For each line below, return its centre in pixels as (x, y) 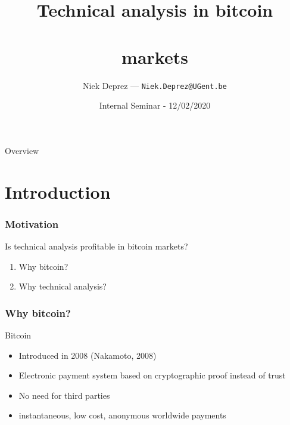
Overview (22, 150)
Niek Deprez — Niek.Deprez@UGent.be (155, 85)
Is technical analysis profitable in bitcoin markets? (96, 246)
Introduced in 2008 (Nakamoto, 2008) (88, 355)
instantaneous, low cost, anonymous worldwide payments (122, 415)
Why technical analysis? (63, 286)
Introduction (58, 191)
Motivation (32, 224)
